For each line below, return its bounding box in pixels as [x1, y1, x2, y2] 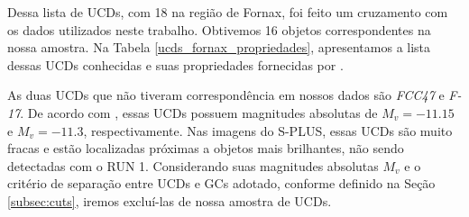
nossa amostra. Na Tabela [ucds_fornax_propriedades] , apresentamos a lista [7, 38, 431, 57]
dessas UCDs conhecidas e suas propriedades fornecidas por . [7, 55, 344, 74]
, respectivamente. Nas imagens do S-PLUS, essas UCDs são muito [83, 121, 453, 140]
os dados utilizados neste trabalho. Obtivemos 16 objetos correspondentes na [7, 20, 431, 39]
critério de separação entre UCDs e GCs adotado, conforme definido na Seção [7, 174, 436, 193]
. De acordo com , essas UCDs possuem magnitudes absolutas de [20, 103, 378, 122]
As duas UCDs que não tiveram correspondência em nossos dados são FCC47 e [7, 86, 445, 104]
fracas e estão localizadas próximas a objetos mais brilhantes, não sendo [7, 139, 404, 158]
